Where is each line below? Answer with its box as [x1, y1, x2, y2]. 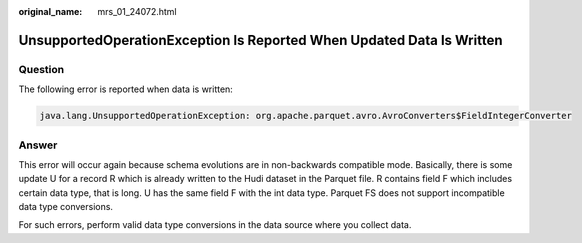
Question [18, 62, 65, 76]
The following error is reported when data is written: [18, 83, 234, 95]
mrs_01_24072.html [97, 6, 177, 17]
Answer [18, 138, 58, 152]
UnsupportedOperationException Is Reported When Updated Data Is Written [18, 31, 503, 49]
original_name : [18, 6, 83, 17]
